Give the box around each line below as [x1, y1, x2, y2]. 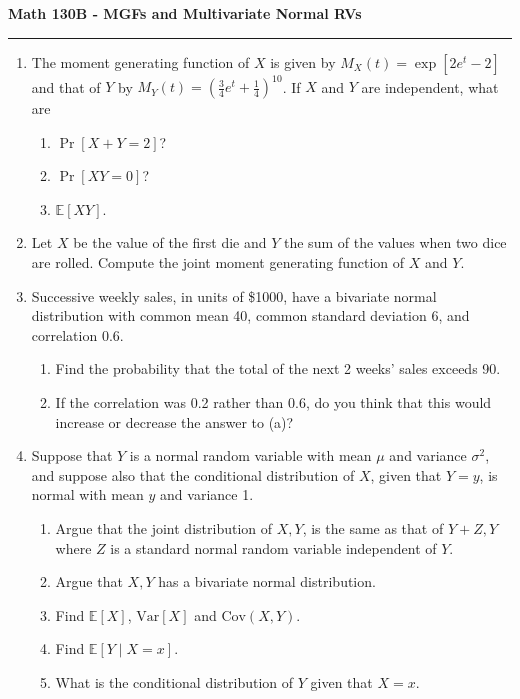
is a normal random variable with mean [129, 445, 372, 466]
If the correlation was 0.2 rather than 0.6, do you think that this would [55, 392, 492, 413]
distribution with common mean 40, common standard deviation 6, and [31, 305, 470, 326]
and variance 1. [160, 484, 254, 505]
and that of [31, 76, 101, 97]
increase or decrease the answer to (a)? [55, 411, 294, 432]
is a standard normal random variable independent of [110, 537, 437, 558]
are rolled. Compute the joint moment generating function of [31, 252, 405, 273]
